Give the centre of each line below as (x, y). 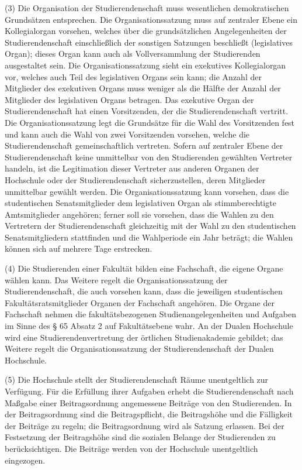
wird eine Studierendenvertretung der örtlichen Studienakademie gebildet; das (144, 337)
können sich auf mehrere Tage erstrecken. (79, 248)
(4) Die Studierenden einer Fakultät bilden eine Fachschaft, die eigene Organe (144, 268)
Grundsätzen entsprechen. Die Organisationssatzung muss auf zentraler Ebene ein (151, 19)
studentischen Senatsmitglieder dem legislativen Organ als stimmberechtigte (140, 203)
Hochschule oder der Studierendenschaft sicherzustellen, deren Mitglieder (135, 179)
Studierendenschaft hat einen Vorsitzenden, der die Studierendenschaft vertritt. (147, 111)
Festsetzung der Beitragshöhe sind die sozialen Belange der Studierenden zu (140, 437)
